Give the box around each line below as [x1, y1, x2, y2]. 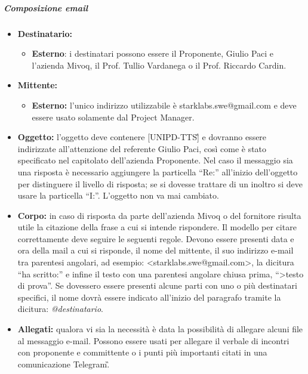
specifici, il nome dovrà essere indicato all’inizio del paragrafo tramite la [17, 290, 281, 303]
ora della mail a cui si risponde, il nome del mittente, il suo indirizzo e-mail [17, 244, 294, 256]
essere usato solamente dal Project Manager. [32, 110, 195, 123]
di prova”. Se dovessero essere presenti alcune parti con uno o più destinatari [17, 279, 297, 292]
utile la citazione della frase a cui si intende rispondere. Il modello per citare [17, 221, 297, 233]
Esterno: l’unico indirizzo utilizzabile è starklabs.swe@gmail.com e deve [32, 98, 297, 111]
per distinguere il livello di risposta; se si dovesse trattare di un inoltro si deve [17, 177, 303, 190]
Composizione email [4, 1, 88, 14]
